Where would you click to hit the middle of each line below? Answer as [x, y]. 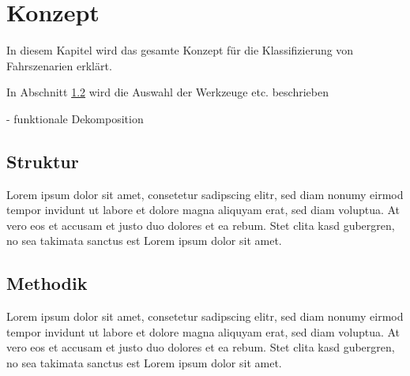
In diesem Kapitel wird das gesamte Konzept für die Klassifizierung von [180, 50]
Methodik [47, 283]
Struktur [43, 161]
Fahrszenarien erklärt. [59, 65]
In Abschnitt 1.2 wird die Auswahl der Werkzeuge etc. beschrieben [167, 92]
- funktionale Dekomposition [75, 118]
